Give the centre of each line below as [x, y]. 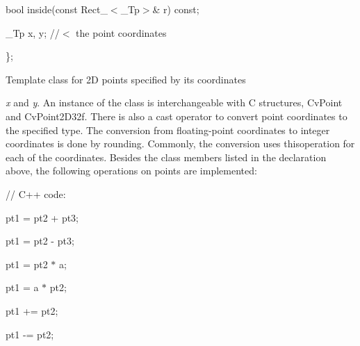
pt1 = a [22, 287]
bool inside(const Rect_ [57, 9]
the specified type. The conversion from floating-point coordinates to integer [168, 130]
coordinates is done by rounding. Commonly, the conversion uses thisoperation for [180, 143]
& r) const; [176, 9]
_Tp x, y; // [33, 32]
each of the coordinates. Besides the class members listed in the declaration [166, 157]
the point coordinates [121, 32]
